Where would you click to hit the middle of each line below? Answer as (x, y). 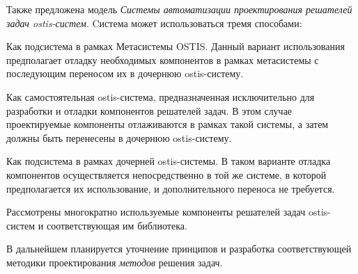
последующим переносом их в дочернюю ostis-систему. (125, 73)
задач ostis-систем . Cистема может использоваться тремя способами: (154, 23)
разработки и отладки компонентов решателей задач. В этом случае (149, 110)
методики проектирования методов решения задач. (115, 262)
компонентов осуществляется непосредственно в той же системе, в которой (166, 174)
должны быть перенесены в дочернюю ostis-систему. (119, 137)
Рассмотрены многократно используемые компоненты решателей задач (156, 212)
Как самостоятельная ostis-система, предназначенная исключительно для (161, 96)
